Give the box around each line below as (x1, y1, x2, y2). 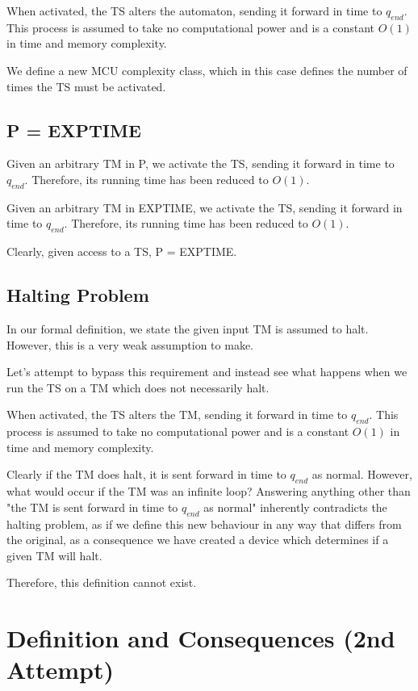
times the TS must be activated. (6, 77, 166, 94)
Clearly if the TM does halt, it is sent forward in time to (6, 466, 286, 483)
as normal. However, (311, 466, 412, 483)
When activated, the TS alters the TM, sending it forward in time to (6, 406, 348, 423)
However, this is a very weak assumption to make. (6, 336, 253, 353)
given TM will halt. (6, 547, 102, 563)
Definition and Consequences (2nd (6, 622, 395, 655)
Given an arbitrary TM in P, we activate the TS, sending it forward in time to (6, 155, 395, 172)
